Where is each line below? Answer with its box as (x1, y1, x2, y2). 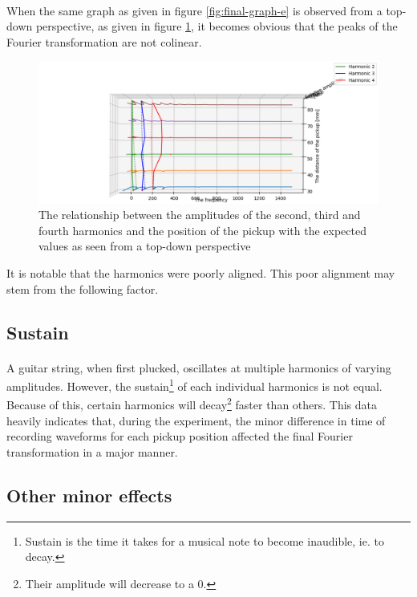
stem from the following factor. (6, 280, 159, 297)
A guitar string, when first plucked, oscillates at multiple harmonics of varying (6, 359, 391, 376)
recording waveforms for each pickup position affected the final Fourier (6, 428, 353, 445)
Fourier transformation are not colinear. (6, 33, 202, 50)
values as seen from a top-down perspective (38, 238, 251, 254)
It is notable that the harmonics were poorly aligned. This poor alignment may (6, 264, 395, 281)
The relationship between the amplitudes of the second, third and (38, 206, 361, 223)
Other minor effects (6, 482, 172, 507)
